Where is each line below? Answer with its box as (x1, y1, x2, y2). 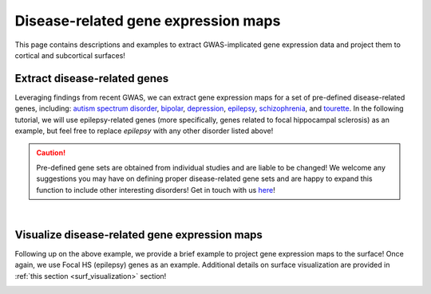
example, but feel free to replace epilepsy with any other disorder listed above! (14, 126, 274, 135)
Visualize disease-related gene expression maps (14, 228, 263, 241)
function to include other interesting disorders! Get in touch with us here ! (36, 185, 275, 194)
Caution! (36, 148, 66, 158)
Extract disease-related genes (14, 72, 169, 85)
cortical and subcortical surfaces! (14, 50, 125, 60)
